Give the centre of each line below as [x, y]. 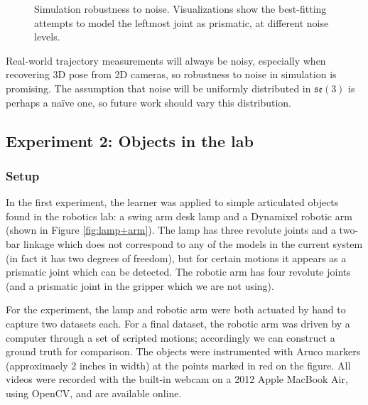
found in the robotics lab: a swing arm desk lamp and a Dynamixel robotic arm [179, 216]
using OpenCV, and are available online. [94, 393]
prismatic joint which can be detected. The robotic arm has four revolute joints [178, 272]
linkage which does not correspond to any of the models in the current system [193, 243]
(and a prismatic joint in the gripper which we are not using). [140, 285]
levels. [47, 37]
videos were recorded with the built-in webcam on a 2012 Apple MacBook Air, [177, 379]
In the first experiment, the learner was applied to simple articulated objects [172, 202]
